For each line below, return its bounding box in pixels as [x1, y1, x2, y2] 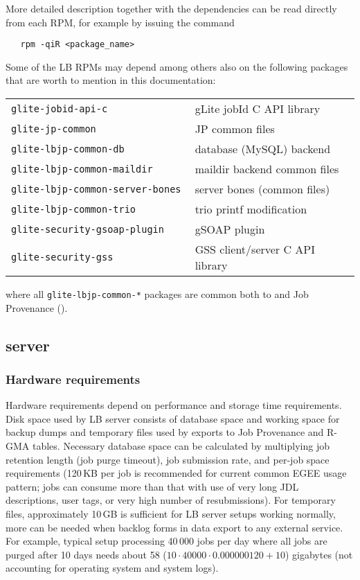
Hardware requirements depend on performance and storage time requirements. [6, 398, 342, 412]
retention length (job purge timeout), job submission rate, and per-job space [6, 452, 330, 466]
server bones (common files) [195, 181, 330, 197]
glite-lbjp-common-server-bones [11, 183, 181, 195]
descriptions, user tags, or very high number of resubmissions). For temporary [6, 493, 336, 507]
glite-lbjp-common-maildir [11, 163, 153, 175]
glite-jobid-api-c [11, 103, 108, 114]
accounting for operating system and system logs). [6, 561, 219, 575]
